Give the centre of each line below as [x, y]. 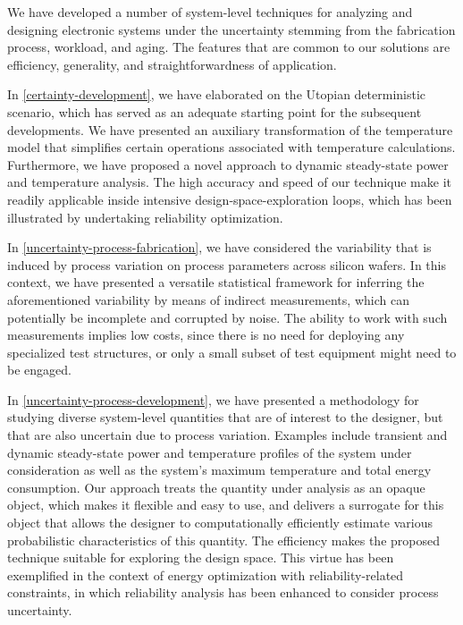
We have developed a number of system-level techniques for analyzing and [210, 12]
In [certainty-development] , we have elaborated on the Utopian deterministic [217, 94]
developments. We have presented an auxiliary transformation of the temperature [230, 129]
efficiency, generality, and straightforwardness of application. [172, 64]
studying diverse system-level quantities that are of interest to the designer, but [225, 417]
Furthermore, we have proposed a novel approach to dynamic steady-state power [228, 164]
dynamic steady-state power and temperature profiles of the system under [210, 452]
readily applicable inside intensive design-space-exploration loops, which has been [230, 199]
